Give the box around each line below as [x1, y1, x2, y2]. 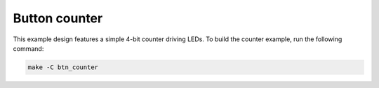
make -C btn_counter [27, 63, 98, 71]
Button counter [13, 10, 103, 26]
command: [13, 44, 44, 52]
